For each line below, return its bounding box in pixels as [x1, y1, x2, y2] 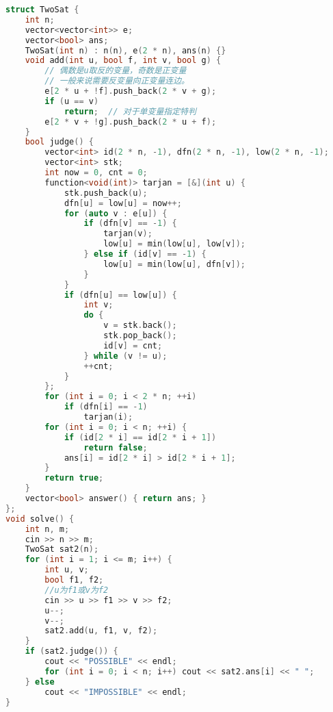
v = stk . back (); [103, 320, 177, 331]
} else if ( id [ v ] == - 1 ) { [83, 249, 207, 259]
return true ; [44, 473, 104, 483]
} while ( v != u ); [83, 351, 168, 361]
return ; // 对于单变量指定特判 [64, 106, 196, 116]
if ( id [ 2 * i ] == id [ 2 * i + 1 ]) [64, 432, 217, 442]
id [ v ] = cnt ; [103, 340, 163, 351]
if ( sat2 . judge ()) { [25, 646, 118, 657]
